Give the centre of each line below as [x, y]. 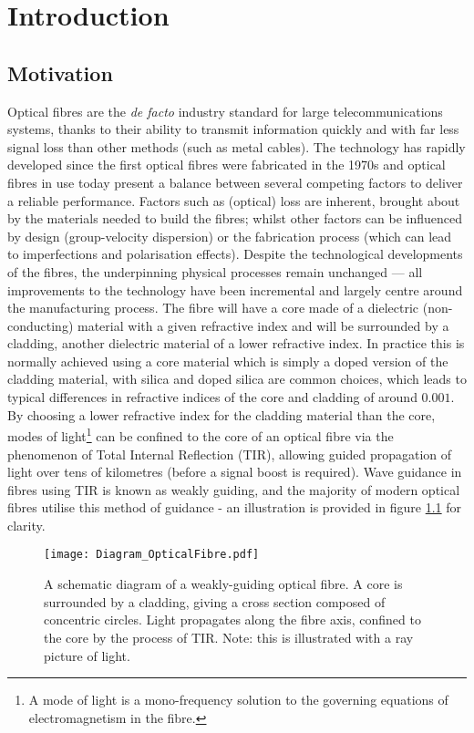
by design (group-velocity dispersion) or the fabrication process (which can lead [230, 236]
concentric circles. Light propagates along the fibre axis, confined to [232, 619]
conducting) [41, 325]
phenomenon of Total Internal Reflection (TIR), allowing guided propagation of [230, 454]
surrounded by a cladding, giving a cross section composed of [215, 601]
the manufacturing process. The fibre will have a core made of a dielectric [213, 308]
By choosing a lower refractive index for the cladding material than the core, [222, 414]
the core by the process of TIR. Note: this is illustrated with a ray [229, 637]
